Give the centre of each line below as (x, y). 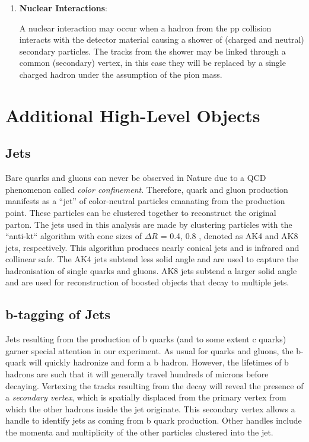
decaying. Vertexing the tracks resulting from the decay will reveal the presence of (154, 385)
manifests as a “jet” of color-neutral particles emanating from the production (145, 201)
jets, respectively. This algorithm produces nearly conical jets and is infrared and (152, 247)
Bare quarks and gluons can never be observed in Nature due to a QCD (136, 178)
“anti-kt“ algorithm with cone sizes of (74, 236)
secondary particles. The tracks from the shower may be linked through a (152, 51)
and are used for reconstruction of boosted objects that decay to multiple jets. (147, 282)
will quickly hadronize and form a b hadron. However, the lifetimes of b (159, 362)
